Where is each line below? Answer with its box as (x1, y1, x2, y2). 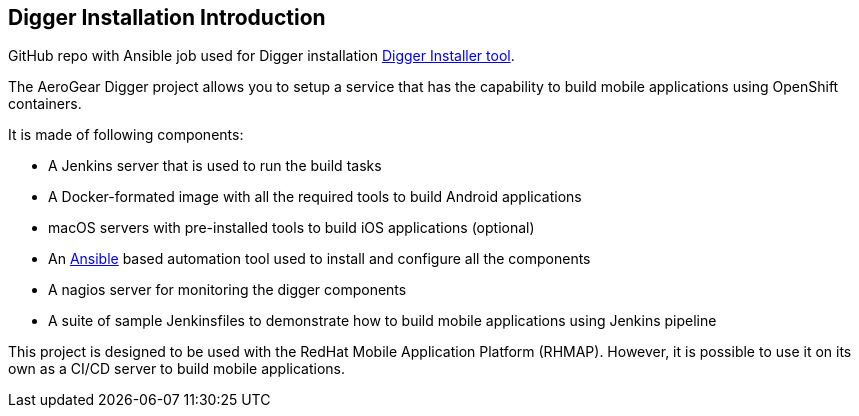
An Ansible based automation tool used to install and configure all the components (48, 250, 591, 268)
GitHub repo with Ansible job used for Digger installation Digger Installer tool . (8, 47, 515, 65)
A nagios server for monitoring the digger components (48, 281, 407, 299)
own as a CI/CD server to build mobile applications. (8, 360, 345, 378)
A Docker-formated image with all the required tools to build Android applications (48, 188, 582, 206)
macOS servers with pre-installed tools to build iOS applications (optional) (48, 219, 535, 237)
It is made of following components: (8, 126, 244, 144)
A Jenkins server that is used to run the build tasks (48, 157, 382, 175)
